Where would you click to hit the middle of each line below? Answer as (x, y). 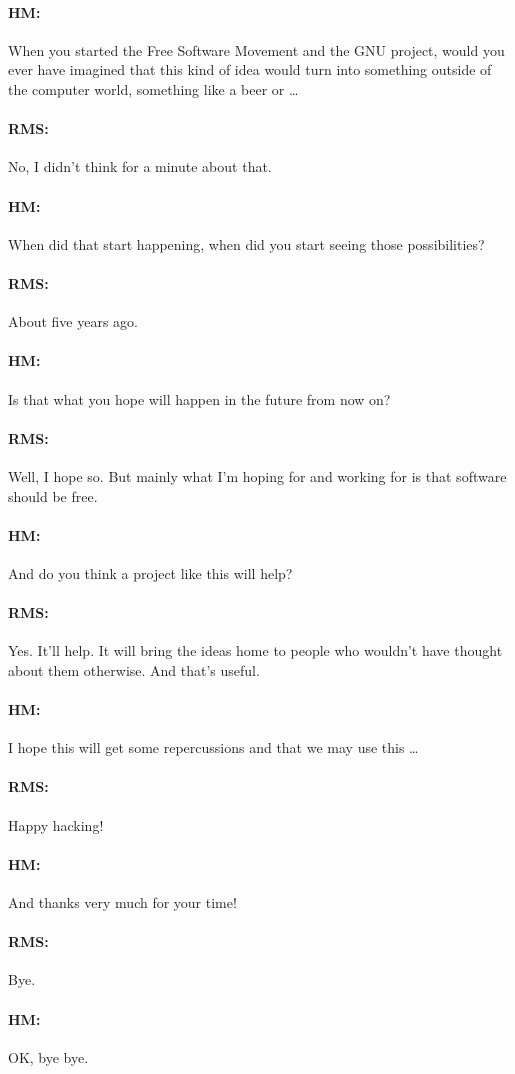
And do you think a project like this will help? (150, 572)
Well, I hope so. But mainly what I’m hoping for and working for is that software (257, 475)
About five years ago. (73, 321)
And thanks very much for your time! (122, 902)
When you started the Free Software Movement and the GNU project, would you (256, 49)
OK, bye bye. (48, 1056)
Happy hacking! (56, 824)
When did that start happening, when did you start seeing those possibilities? (246, 243)
